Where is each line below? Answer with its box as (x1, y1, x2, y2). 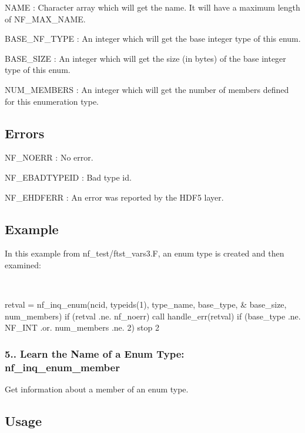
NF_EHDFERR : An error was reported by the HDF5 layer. (5, 191, 224, 203)
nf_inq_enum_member (5, 359, 120, 374)
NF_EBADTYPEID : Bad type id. (5, 171, 132, 183)
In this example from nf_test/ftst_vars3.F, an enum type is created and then (5, 247, 284, 259)
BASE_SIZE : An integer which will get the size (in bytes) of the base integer (5, 52, 286, 64)
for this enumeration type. (5, 95, 99, 107)
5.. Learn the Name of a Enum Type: (5, 346, 185, 361)
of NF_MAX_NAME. (5, 12, 86, 25)
